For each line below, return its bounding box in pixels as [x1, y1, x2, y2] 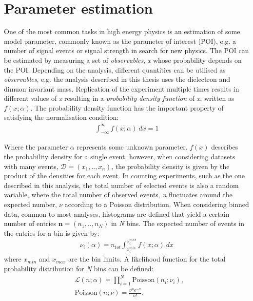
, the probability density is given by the [111, 161, 230, 171]
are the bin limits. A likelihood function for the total [68, 254, 226, 264]
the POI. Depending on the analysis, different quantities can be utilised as [4, 64, 226, 75]
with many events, [4, 161, 58, 171]
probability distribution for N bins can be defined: [4, 263, 154, 273]
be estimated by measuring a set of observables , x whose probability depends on [4, 55, 242, 65]
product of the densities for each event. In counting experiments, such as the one [4, 170, 245, 181]
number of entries [4, 218, 57, 228]
